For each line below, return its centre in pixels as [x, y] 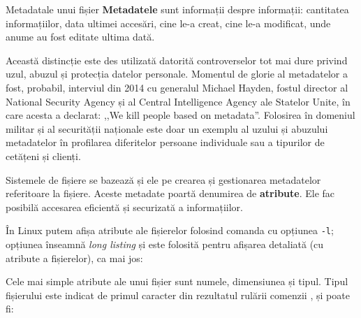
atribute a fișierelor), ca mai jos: [74, 258]
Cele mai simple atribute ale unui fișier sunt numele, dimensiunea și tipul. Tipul [177, 281]
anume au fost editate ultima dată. [80, 37]
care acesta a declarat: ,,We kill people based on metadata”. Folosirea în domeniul [180, 115]
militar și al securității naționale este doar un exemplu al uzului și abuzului [167, 128]
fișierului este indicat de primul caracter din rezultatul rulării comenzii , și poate [178, 295]
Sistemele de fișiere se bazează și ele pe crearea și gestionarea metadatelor [163, 179]
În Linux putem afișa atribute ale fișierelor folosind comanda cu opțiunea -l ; [170, 230]
